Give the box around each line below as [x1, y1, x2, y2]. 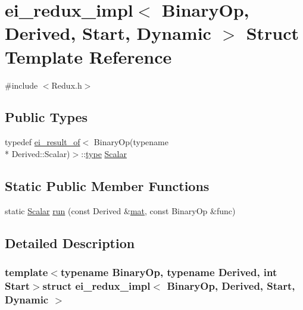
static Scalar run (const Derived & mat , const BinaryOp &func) [5, 204, 236, 217]
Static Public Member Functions [5, 176, 210, 195]
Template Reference [5, 44, 172, 68]
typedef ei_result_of [5, 136, 80, 148]
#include [5, 79, 38, 91]
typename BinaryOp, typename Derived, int [60, 264, 277, 279]
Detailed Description [5, 233, 135, 252]
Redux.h [51, 79, 82, 91]
